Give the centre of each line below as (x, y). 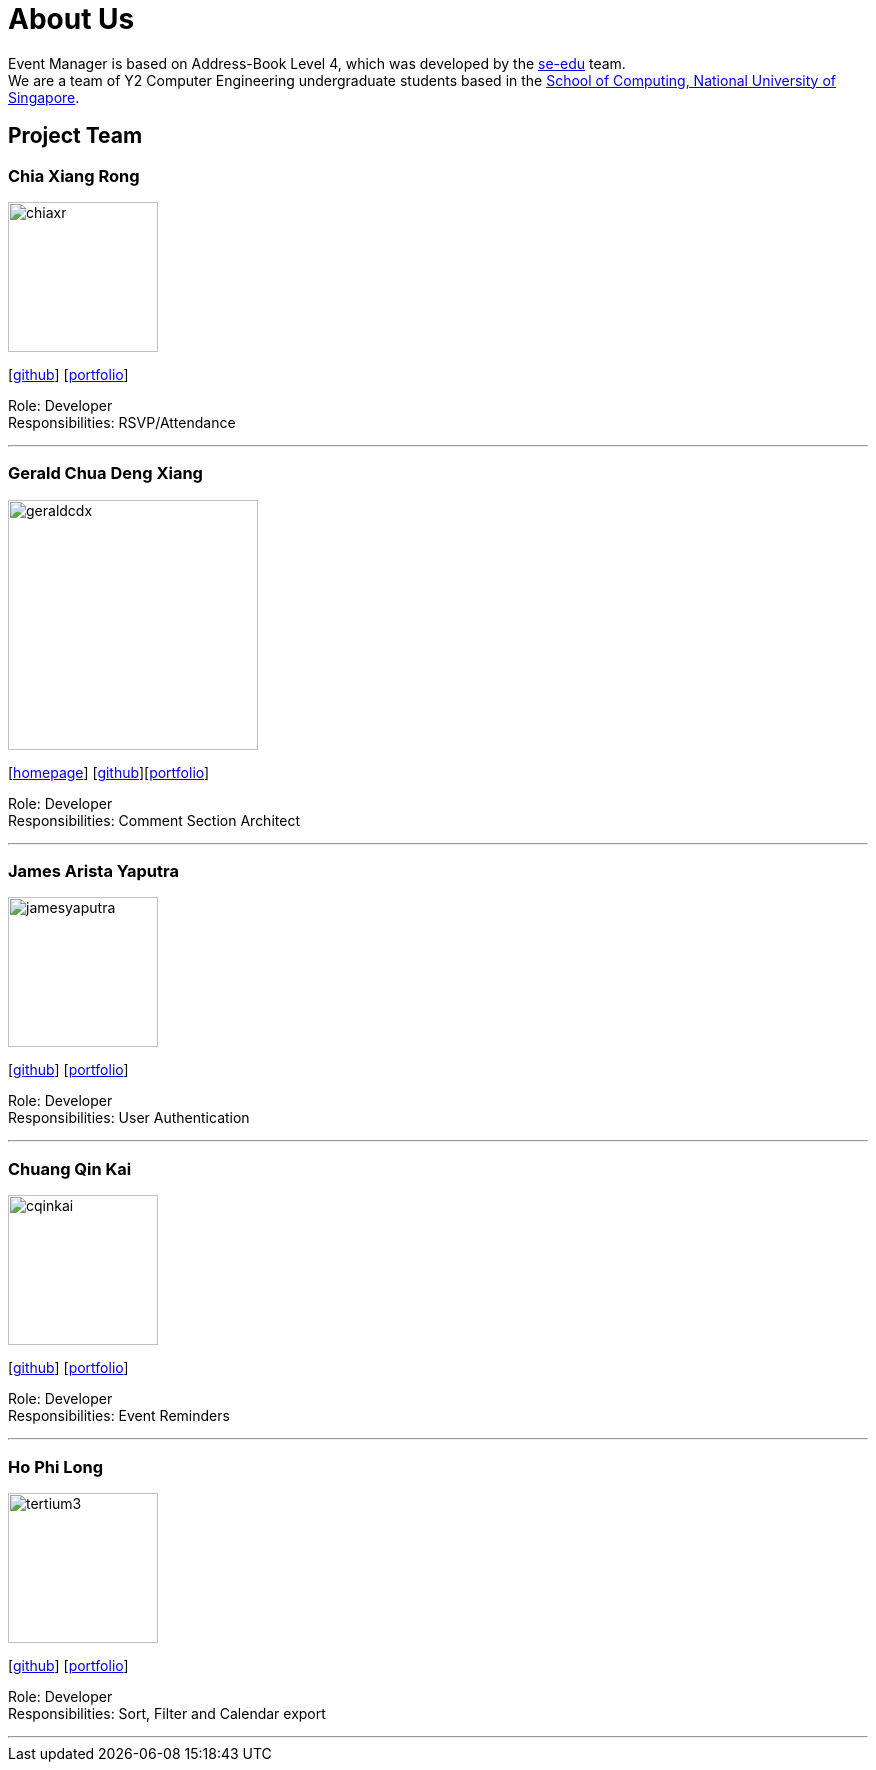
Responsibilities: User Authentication (129, 1118)
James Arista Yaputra (93, 871)
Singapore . (44, 97)
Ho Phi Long (56, 1466)
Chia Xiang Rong (74, 175)
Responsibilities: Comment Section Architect (154, 820)
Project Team (75, 136)
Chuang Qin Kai (70, 1168)
